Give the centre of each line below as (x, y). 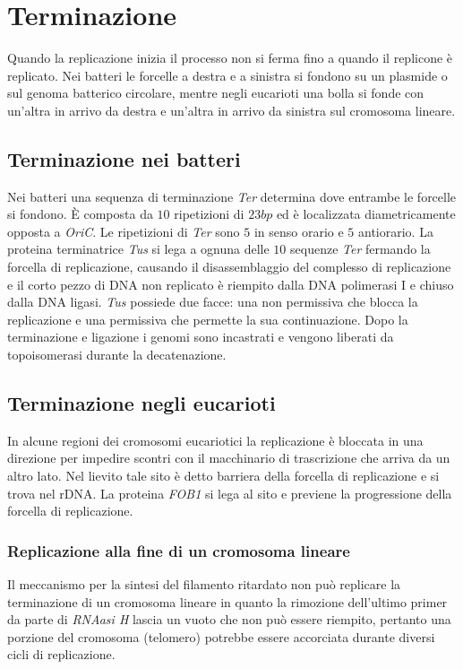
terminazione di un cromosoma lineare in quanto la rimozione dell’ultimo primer (227, 601)
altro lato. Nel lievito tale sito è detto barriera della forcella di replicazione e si (223, 476)
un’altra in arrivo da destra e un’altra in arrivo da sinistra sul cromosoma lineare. (231, 110)
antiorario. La (395, 231)
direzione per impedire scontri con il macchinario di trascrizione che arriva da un (229, 458)
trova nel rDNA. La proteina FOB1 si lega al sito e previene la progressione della (230, 493)
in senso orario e (299, 231)
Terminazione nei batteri (124, 158)
